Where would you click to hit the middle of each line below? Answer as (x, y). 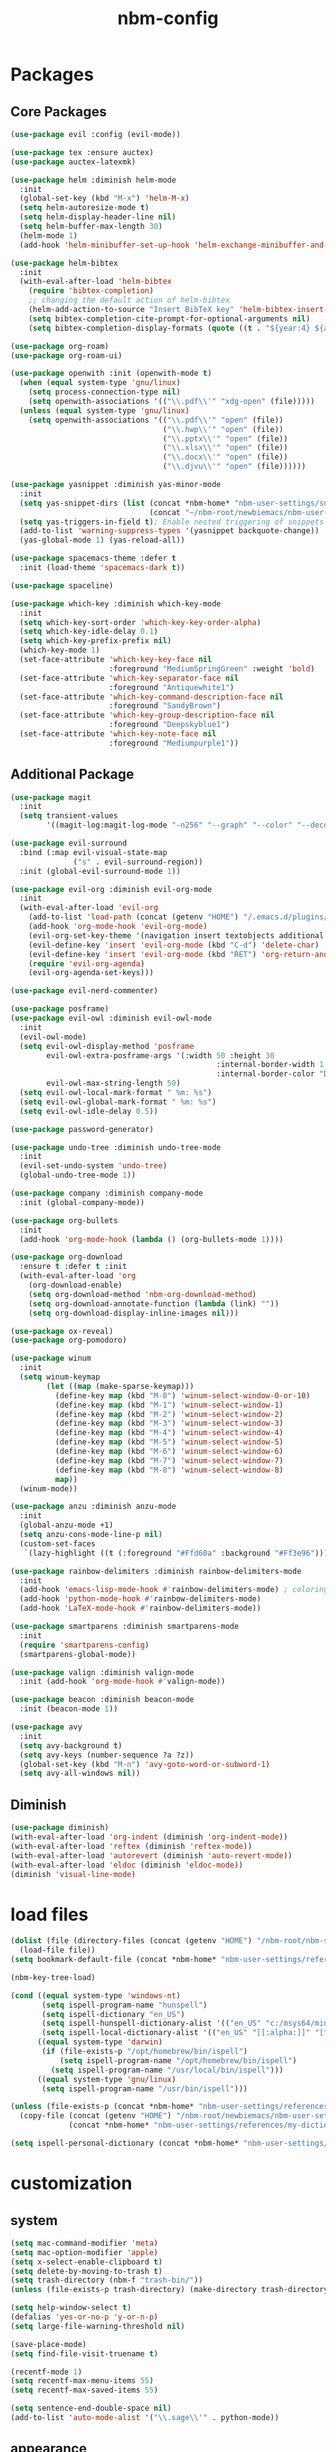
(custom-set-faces (58, 1543)
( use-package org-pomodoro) (69, 1340)
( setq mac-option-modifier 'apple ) (84, 2252)
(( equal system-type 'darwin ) (99, 2042)
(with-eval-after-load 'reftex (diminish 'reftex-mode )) (131, 1846)
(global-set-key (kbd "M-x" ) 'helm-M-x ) (104, 198)
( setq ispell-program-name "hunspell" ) (124, 2005)
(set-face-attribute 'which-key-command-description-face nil (151, 697)
